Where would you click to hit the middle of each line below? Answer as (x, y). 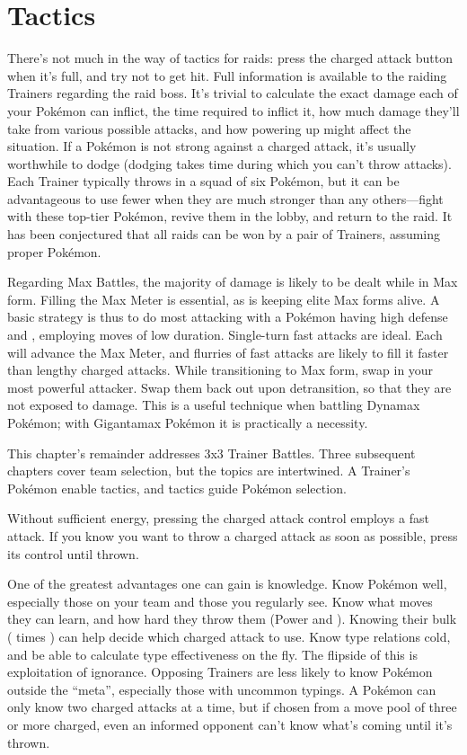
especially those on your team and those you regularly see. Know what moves (220, 601)
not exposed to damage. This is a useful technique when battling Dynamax (214, 405)
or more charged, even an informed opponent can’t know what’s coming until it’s (230, 724)
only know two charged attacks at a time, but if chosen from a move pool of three (232, 707)
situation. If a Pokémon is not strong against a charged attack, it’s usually (212, 146)
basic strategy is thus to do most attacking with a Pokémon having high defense (228, 317)
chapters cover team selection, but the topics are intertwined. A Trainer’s (209, 471)
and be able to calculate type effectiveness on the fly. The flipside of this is (212, 654)
